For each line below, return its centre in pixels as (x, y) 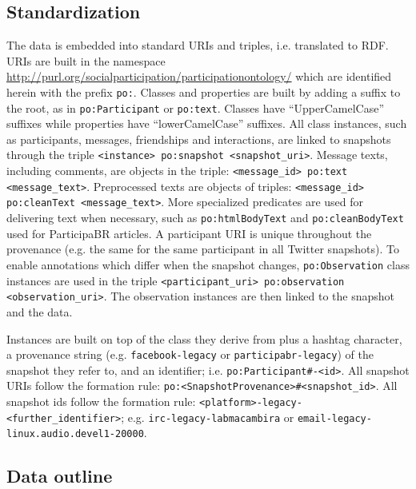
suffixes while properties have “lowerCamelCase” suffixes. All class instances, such (207, 123)
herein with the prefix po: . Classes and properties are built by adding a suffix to (204, 91)
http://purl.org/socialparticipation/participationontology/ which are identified (199, 76)
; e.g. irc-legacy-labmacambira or (208, 417)
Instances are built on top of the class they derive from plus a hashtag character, (204, 338)
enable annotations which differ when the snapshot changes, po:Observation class (208, 264)
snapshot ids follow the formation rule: (101, 402)
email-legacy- (334, 418)
